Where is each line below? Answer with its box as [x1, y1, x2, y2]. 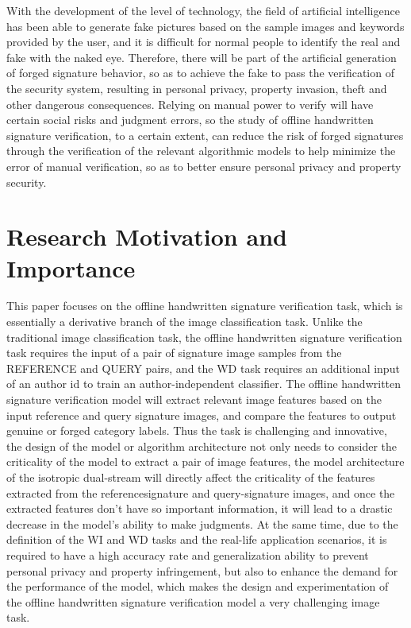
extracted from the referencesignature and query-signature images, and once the [6, 484, 395, 501]
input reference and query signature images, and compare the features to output [6, 406, 397, 423]
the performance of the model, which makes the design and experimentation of [6, 578, 389, 595]
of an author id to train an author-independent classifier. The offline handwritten [6, 375, 401, 392]
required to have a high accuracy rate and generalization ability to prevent [6, 546, 369, 563]
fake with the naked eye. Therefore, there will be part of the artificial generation [6, 48, 397, 65]
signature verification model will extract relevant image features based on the [6, 391, 382, 407]
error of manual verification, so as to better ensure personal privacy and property [6, 157, 401, 174]
